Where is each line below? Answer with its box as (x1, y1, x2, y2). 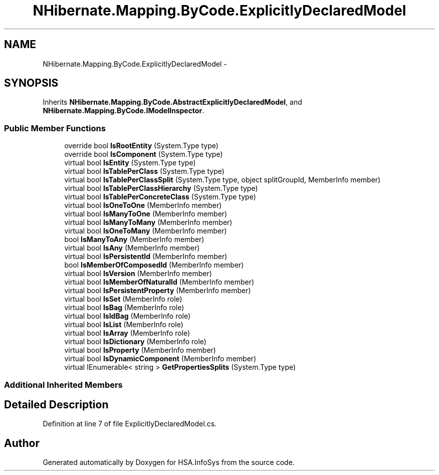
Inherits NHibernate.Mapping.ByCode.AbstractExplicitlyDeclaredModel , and (43, 98, 302, 107)
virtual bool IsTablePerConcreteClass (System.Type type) (64, 192, 256, 201)
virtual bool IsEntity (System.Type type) (64, 158, 196, 167)
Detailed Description (4, 398, 109, 411)
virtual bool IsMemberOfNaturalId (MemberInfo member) (64, 278, 255, 287)
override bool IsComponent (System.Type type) (64, 150, 223, 159)
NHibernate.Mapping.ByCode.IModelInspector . (43, 106, 204, 115)
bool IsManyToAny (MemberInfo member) (64, 235, 204, 244)
